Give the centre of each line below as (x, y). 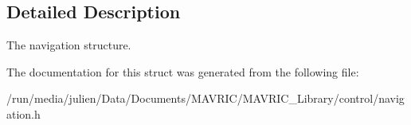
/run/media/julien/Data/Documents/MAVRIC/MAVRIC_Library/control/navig (205, 98)
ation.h (23, 113)
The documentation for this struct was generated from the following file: (183, 71)
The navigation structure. (69, 45)
